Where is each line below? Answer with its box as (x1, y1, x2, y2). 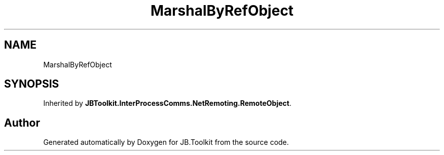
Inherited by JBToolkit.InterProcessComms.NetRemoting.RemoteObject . (43, 99, 291, 108)
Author (4, 116, 40, 129)
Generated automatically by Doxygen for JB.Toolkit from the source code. (43, 138, 289, 147)
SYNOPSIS (4, 77, 59, 91)
